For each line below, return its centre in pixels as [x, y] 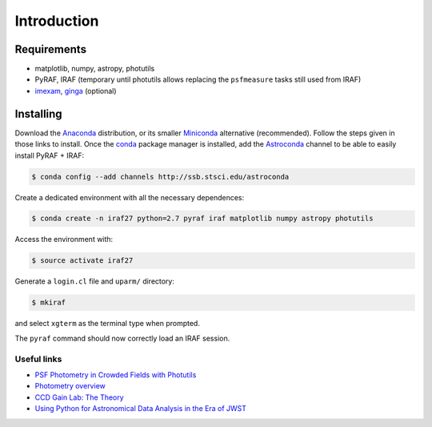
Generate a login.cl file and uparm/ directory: [95, 281]
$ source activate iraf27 [82, 261]
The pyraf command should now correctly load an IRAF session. [122, 338]
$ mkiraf [49, 303]
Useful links [38, 359]
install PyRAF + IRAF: [49, 155]
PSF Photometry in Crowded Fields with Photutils [116, 375]
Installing [39, 113]
